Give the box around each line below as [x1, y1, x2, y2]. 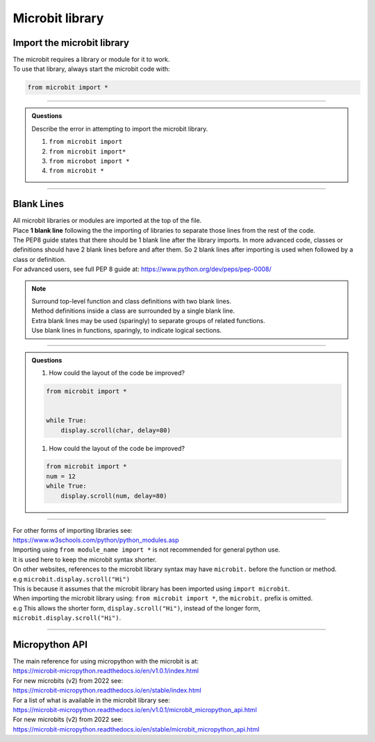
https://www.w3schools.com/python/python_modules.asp [12, 536, 179, 545]
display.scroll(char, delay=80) [60, 426, 172, 434]
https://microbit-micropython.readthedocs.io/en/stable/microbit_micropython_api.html [12, 725, 260, 733]
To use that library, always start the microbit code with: [12, 65, 170, 73]
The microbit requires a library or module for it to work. [12, 56, 170, 64]
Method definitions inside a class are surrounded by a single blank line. [31, 306, 235, 315]
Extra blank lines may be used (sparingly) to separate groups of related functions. [31, 316, 265, 324]
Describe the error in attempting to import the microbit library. [31, 124, 208, 133]
